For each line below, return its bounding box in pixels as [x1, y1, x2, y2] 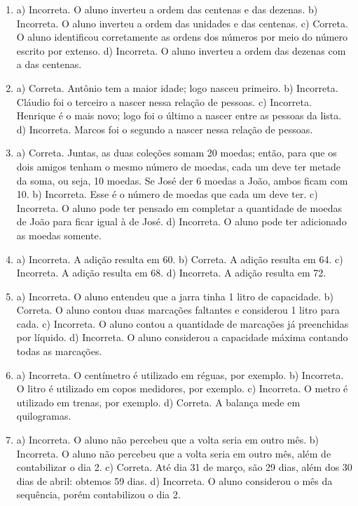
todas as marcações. [16, 344, 102, 359]
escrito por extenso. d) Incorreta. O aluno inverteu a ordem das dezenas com [16, 43, 346, 58]
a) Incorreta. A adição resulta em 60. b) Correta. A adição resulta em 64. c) [16, 251, 343, 266]
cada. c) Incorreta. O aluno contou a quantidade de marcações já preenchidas [16, 316, 349, 331]
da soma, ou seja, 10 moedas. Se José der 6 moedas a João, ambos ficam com [16, 173, 348, 187]
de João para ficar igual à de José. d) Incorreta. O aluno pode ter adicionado [16, 214, 347, 229]
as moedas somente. [16, 227, 102, 242]
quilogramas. [16, 408, 71, 423]
